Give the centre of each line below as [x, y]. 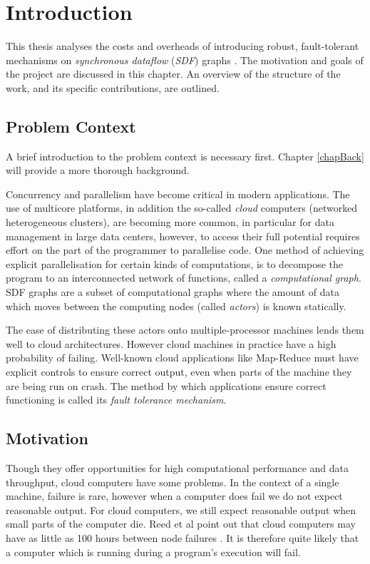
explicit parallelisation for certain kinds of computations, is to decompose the [175, 263]
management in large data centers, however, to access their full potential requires [183, 236]
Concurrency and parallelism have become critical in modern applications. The [178, 194]
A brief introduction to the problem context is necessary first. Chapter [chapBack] [185, 156]
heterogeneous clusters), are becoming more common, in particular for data [170, 222]
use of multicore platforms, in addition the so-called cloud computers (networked [182, 208]
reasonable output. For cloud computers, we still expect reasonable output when [181, 509]
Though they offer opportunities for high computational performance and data [178, 468]
